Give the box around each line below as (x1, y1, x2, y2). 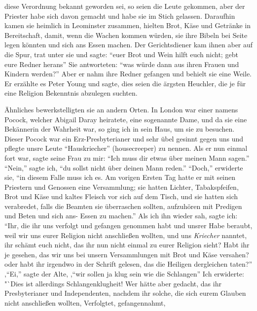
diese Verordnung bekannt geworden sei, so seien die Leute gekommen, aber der (4, 1, 245, 11)
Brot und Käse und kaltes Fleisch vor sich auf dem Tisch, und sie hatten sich (4, 191, 238, 202)
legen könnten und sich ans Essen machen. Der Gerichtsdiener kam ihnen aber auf (4, 39, 253, 50)
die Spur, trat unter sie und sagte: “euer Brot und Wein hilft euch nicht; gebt (4, 49, 238, 59)
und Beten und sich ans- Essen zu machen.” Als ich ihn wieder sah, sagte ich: (4, 210, 238, 221)
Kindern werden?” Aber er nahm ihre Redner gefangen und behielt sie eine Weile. (4, 69, 252, 79)
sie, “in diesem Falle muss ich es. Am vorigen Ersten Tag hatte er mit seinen (4, 172, 236, 182)
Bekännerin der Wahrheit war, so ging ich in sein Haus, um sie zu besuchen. (4, 124, 235, 134)
